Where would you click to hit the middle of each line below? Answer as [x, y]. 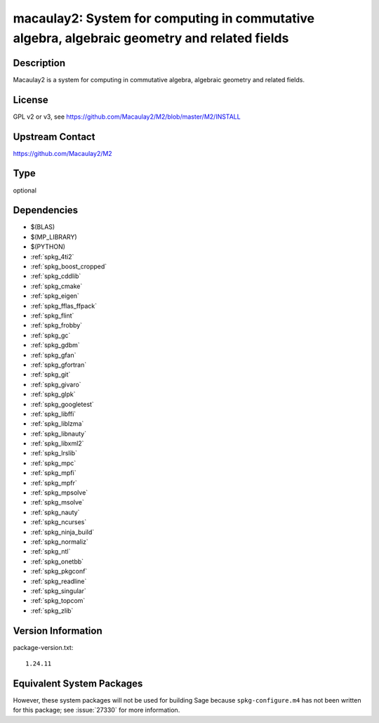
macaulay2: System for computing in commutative [164, 18]
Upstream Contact [54, 137]
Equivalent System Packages [78, 683]
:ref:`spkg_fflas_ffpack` [64, 306]
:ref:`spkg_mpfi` [53, 473]
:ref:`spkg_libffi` [53, 414]
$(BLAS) [43, 227]
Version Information [58, 631]
